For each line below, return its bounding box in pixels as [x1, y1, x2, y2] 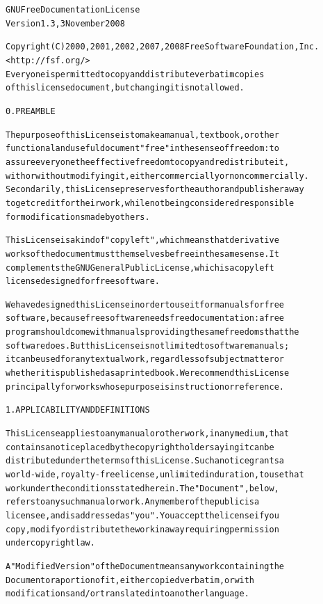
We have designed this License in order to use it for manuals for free [6, 299, 285, 310]
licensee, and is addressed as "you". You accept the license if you [6, 511, 279, 520]
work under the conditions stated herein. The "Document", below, [6, 483, 279, 493]
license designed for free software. [6, 276, 160, 287]
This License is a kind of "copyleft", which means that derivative [6, 235, 279, 246]
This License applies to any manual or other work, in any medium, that [6, 429, 290, 439]
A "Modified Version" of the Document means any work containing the [6, 561, 284, 571]
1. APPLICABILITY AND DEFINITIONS [6, 405, 150, 415]
